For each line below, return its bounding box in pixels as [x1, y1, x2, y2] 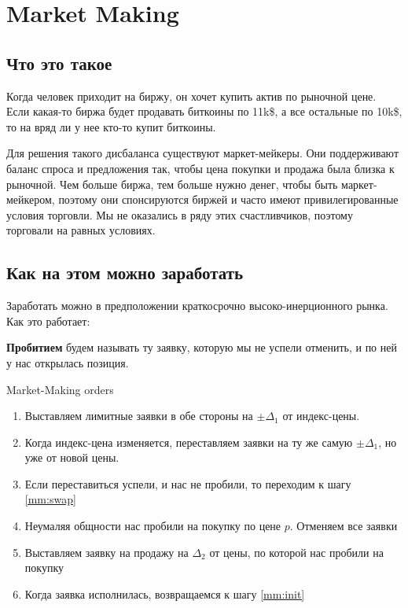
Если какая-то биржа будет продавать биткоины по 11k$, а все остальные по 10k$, [6, 103, 402, 120]
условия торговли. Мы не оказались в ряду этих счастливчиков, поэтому [6, 206, 353, 223]
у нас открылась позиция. [6, 354, 129, 370]
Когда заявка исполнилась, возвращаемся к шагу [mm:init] [24, 585, 305, 602]
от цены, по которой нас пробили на [209, 544, 384, 560]
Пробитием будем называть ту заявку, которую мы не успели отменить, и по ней [6, 339, 397, 356]
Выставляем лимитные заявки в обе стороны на [24, 407, 253, 424]
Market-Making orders [6, 381, 114, 397]
